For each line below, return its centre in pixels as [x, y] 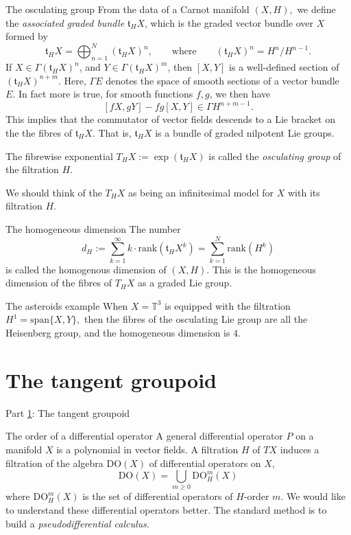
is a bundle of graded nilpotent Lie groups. [245, 132]
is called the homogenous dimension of [86, 269]
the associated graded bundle [65, 22]
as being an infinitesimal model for [201, 192]
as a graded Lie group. [185, 283]
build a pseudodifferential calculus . [77, 523]
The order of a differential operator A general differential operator [144, 436]
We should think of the [54, 192]
